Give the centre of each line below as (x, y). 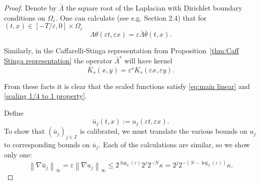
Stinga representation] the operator (58, 60)
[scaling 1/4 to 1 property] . (46, 96)
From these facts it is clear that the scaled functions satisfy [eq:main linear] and (127, 86)
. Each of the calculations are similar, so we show (174, 144)
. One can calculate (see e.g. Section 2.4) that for (131, 17)
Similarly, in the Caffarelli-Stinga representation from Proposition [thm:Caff (121, 51)
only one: (18, 155)
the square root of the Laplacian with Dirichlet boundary (154, 8)
